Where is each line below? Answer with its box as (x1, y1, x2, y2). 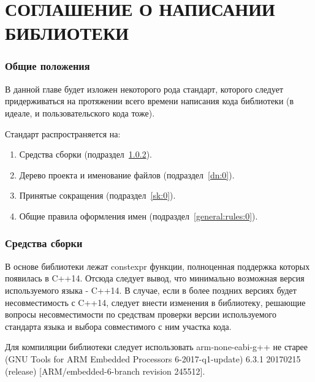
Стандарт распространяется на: (5, 127, 121, 140)
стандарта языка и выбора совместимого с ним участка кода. (5, 319, 232, 332)
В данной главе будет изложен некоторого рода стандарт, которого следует (5, 82, 284, 95)
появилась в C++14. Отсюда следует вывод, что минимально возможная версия (5, 272, 305, 285)
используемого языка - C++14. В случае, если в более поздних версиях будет (5, 283, 297, 296)
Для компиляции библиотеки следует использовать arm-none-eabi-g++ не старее (5, 340, 308, 353)
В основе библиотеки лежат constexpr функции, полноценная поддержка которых (5, 259, 310, 272)
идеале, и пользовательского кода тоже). (5, 106, 155, 119)
